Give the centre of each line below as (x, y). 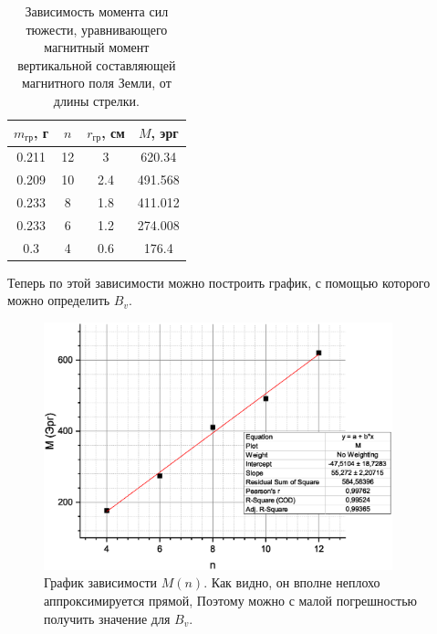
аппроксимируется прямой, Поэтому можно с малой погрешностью (230, 601)
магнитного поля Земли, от (96, 83)
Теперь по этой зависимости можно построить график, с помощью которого (219, 282)
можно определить (59, 300)
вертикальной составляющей (97, 64)
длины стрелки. (96, 100)
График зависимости (101, 582)
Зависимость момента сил (97, 11)
